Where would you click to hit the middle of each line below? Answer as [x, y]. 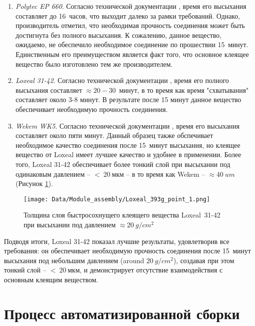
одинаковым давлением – [53, 174]
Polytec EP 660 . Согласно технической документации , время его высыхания [131, 6]
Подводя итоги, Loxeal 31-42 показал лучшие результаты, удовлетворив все [117, 241]
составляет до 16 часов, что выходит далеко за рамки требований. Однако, [128, 15]
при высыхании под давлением [70, 224]
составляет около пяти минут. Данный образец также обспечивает [114, 135]
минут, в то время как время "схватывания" [184, 90]
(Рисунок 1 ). [34, 183]
